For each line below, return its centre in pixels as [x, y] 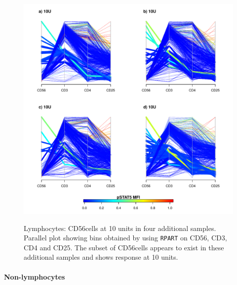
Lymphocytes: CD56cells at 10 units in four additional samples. [120, 228]
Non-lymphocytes [35, 276]
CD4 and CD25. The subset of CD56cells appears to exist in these [124, 247]
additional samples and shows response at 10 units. [101, 257]
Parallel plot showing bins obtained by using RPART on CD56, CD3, [125, 238]
